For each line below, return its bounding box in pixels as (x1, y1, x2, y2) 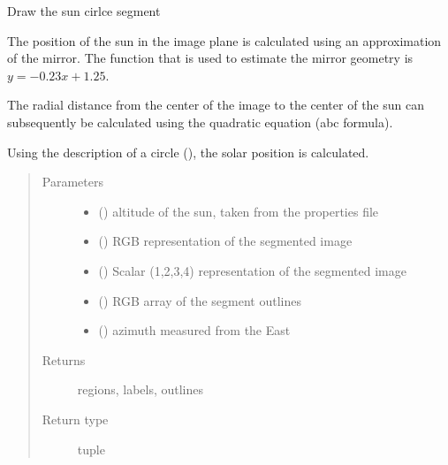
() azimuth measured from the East (98, 321, 291, 339)
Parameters (42, 172, 103, 191)
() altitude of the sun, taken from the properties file (98, 202, 379, 220)
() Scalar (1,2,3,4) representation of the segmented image (98, 261, 406, 279)
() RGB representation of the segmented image (98, 232, 353, 250)
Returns (42, 350, 86, 369)
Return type (42, 409, 109, 428)
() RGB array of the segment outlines (98, 291, 301, 309)
